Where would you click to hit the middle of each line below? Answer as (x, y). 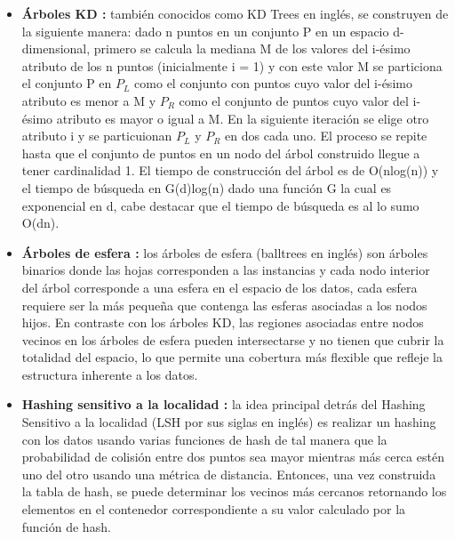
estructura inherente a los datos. (110, 374)
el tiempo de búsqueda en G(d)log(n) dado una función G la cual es (207, 187)
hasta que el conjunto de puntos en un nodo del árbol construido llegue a (221, 153)
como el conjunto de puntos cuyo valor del (294, 100)
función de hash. (66, 526)
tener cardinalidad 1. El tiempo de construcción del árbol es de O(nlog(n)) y (230, 170)
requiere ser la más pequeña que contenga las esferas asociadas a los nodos (224, 305)
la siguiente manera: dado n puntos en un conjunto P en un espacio (205, 31)
